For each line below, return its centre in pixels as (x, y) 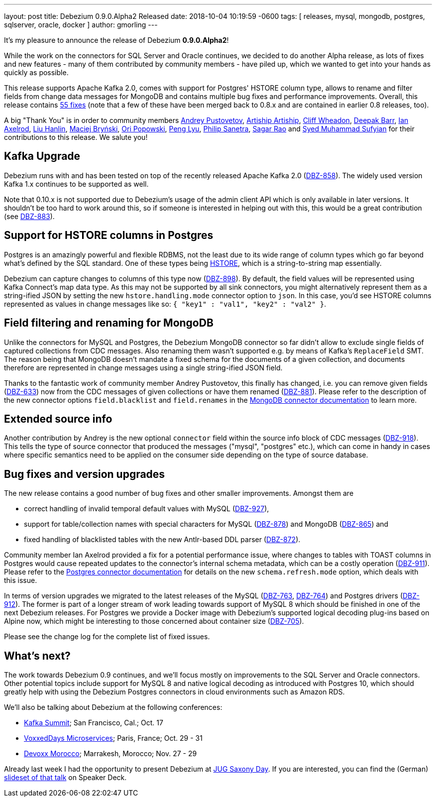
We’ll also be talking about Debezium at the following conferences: (113, 707)
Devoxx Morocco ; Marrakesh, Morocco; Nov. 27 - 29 (110, 754)
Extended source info (58, 419)
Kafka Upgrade (42, 156)
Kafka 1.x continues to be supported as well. (76, 184)
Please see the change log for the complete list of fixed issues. (107, 637)
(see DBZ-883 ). (29, 216)
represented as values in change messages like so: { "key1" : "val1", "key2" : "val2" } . (165, 304)
